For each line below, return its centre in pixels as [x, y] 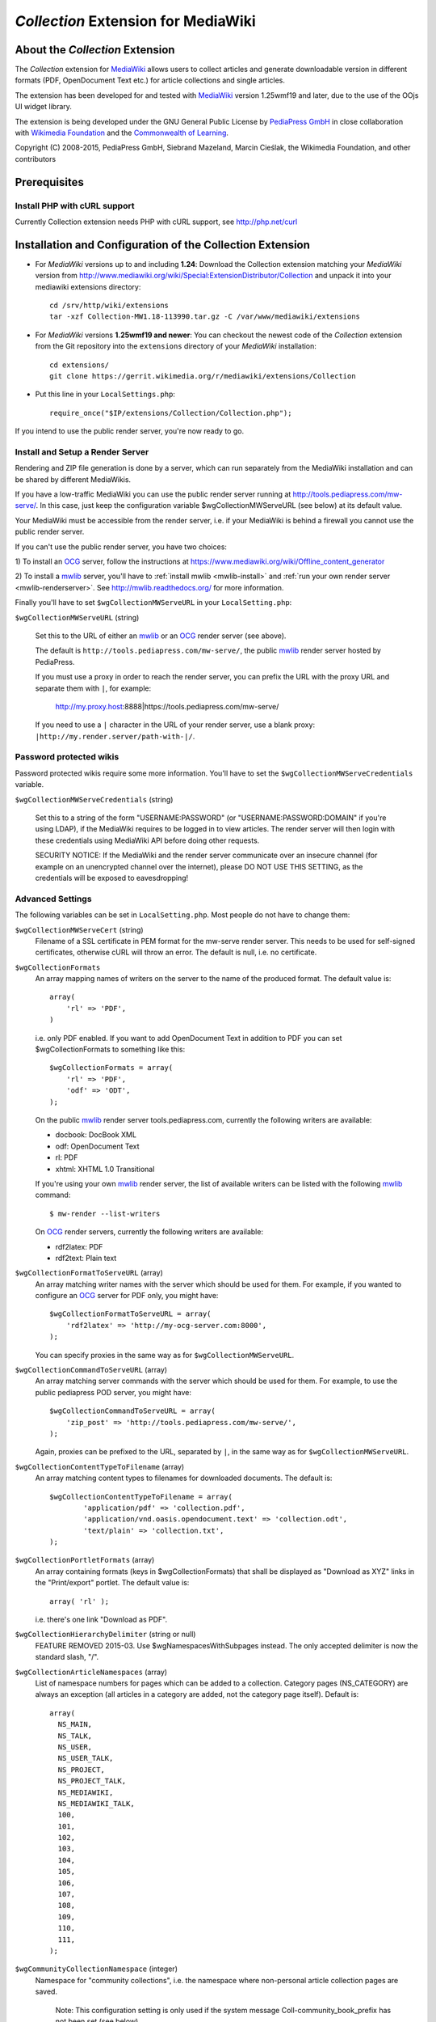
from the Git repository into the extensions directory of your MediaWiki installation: [176, 346]
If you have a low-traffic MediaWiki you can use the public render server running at [153, 494]
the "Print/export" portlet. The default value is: [112, 1583]
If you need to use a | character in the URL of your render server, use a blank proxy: [175, 725]
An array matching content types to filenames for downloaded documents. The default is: [184, 1478]
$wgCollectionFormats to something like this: [110, 1049]
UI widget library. [44, 107]
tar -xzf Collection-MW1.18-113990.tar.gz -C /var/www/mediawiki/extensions [205, 317]
